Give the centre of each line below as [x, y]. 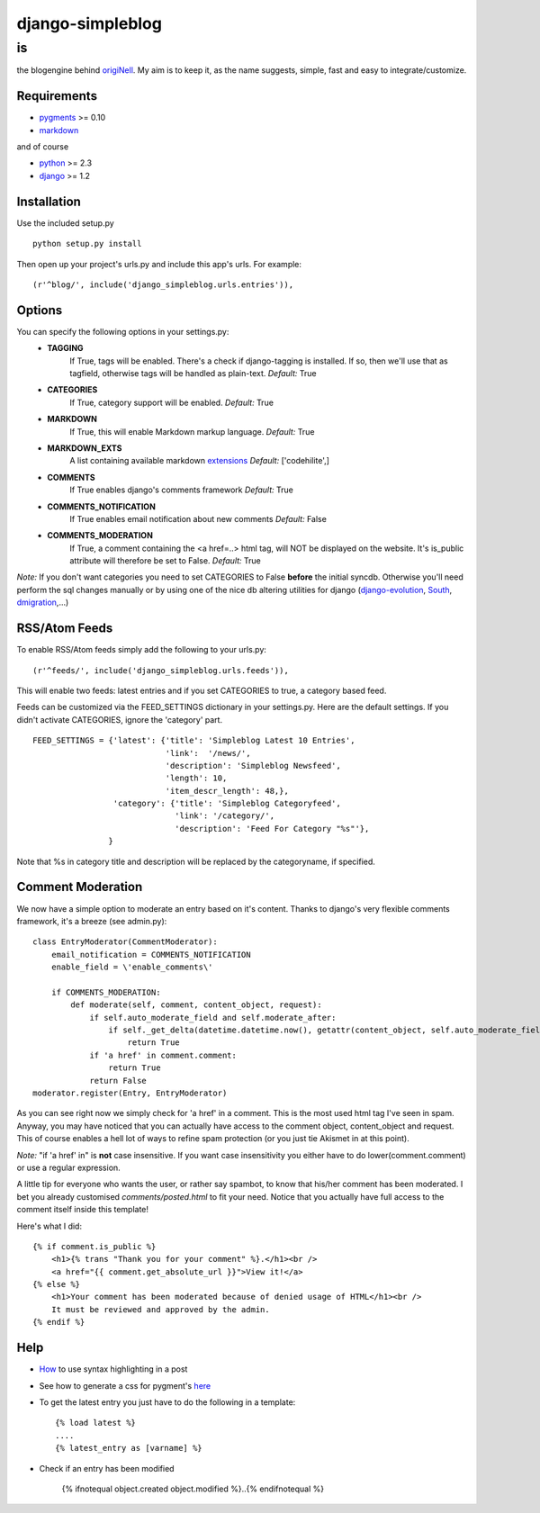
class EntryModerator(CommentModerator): [125, 942]
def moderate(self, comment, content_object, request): [197, 1005]
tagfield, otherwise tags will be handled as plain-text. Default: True [193, 374]
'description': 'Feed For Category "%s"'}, [272, 829]
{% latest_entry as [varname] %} [129, 1448]
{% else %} [57, 1284]
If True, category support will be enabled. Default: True [172, 402]
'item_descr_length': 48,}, [227, 791]
